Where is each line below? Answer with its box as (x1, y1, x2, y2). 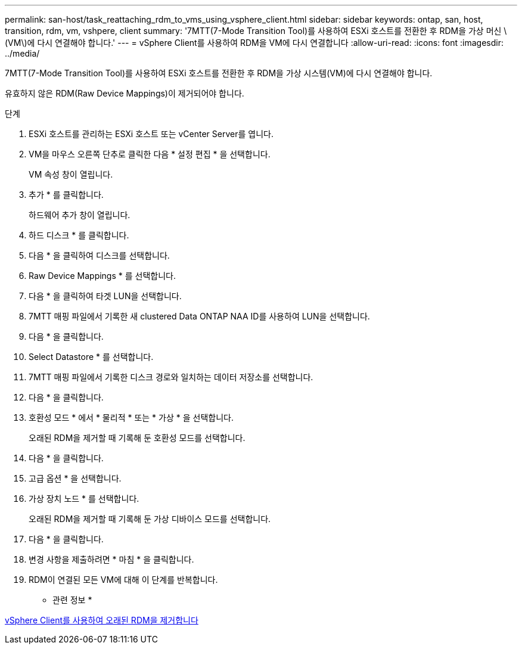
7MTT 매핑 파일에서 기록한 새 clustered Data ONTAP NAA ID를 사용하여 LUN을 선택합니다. (29, 311, 370, 321)
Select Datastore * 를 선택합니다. (29, 352, 154, 362)
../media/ (5, 48, 40, 58)
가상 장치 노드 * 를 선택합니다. (29, 493, 139, 504)
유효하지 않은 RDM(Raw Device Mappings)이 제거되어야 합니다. (5, 88, 244, 98)
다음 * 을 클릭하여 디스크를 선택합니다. (29, 250, 170, 260)
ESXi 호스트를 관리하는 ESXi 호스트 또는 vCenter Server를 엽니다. (29, 129, 274, 139)
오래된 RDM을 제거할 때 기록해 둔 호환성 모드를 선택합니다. (29, 433, 246, 443)
